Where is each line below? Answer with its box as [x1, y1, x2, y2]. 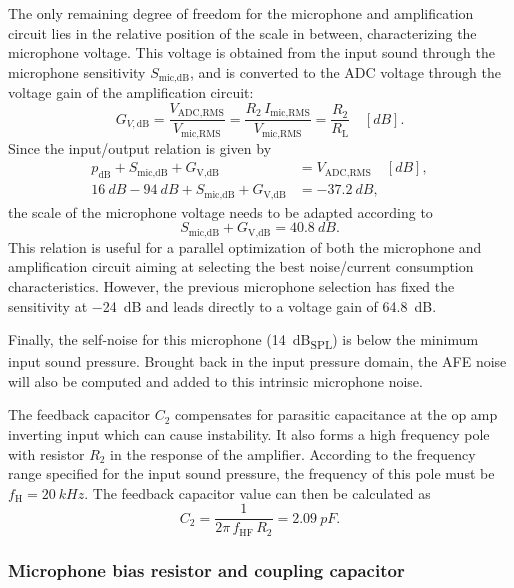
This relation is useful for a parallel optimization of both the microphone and [8, 236, 482, 257]
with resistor [8, 443, 85, 464]
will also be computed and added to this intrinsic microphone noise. [8, 370, 423, 391]
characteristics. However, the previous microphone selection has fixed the [8, 275, 455, 296]
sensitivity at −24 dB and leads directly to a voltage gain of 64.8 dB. [8, 295, 437, 316]
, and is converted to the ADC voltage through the [189, 61, 501, 82]
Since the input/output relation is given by [8, 137, 272, 158]
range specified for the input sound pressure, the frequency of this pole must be [8, 463, 495, 484]
